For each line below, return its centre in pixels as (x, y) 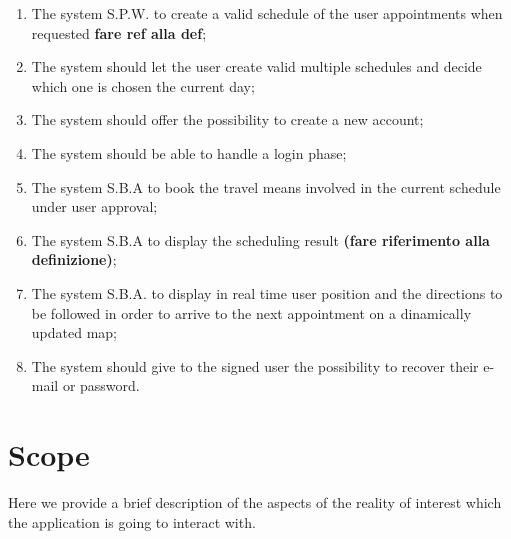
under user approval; (94, 206)
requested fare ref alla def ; (119, 32)
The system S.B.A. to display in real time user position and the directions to (267, 292)
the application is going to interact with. (132, 521)
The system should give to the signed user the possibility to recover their (255, 365)
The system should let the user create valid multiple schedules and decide (256, 66)
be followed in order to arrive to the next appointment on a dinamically (251, 312)
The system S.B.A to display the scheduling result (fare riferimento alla (260, 239)
